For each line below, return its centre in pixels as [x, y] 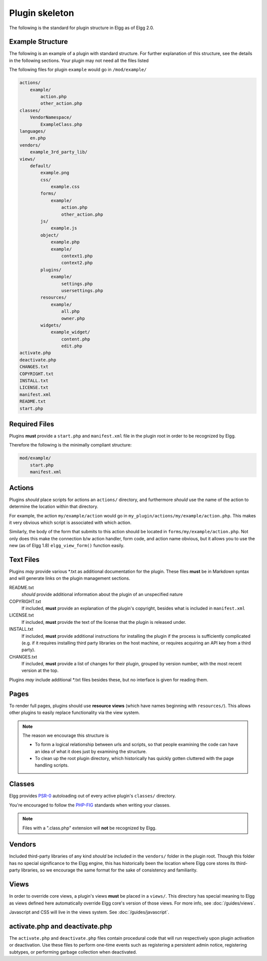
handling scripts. [52, 765]
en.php [38, 138]
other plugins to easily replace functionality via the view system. [75, 712]
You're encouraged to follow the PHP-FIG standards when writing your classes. [90, 805]
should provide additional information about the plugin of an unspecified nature [102, 595]
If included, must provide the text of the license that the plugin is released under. [104, 622]
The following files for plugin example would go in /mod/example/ [78, 70]
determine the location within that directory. [54, 506]
